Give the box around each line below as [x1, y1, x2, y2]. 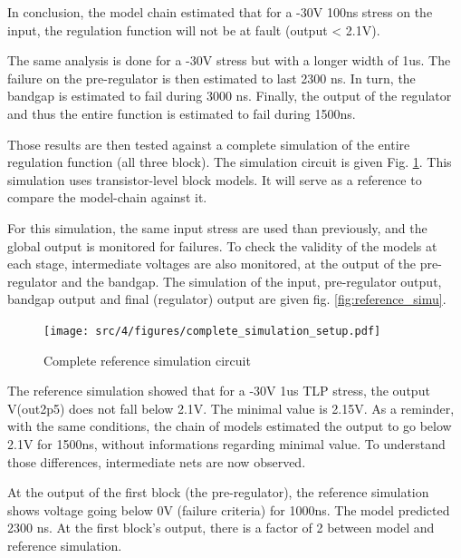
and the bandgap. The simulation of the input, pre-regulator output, [61, 271, 442, 290]
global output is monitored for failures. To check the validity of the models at [7, 236, 437, 255]
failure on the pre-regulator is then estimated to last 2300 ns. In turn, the [7, 68, 416, 87]
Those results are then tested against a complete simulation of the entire [7, 134, 410, 153]
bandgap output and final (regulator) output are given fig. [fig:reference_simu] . [7, 289, 447, 308]
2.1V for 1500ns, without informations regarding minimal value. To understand [7, 434, 446, 453]
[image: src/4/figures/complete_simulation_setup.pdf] [43, 324, 381, 338]
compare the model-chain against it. [7, 188, 207, 207]
